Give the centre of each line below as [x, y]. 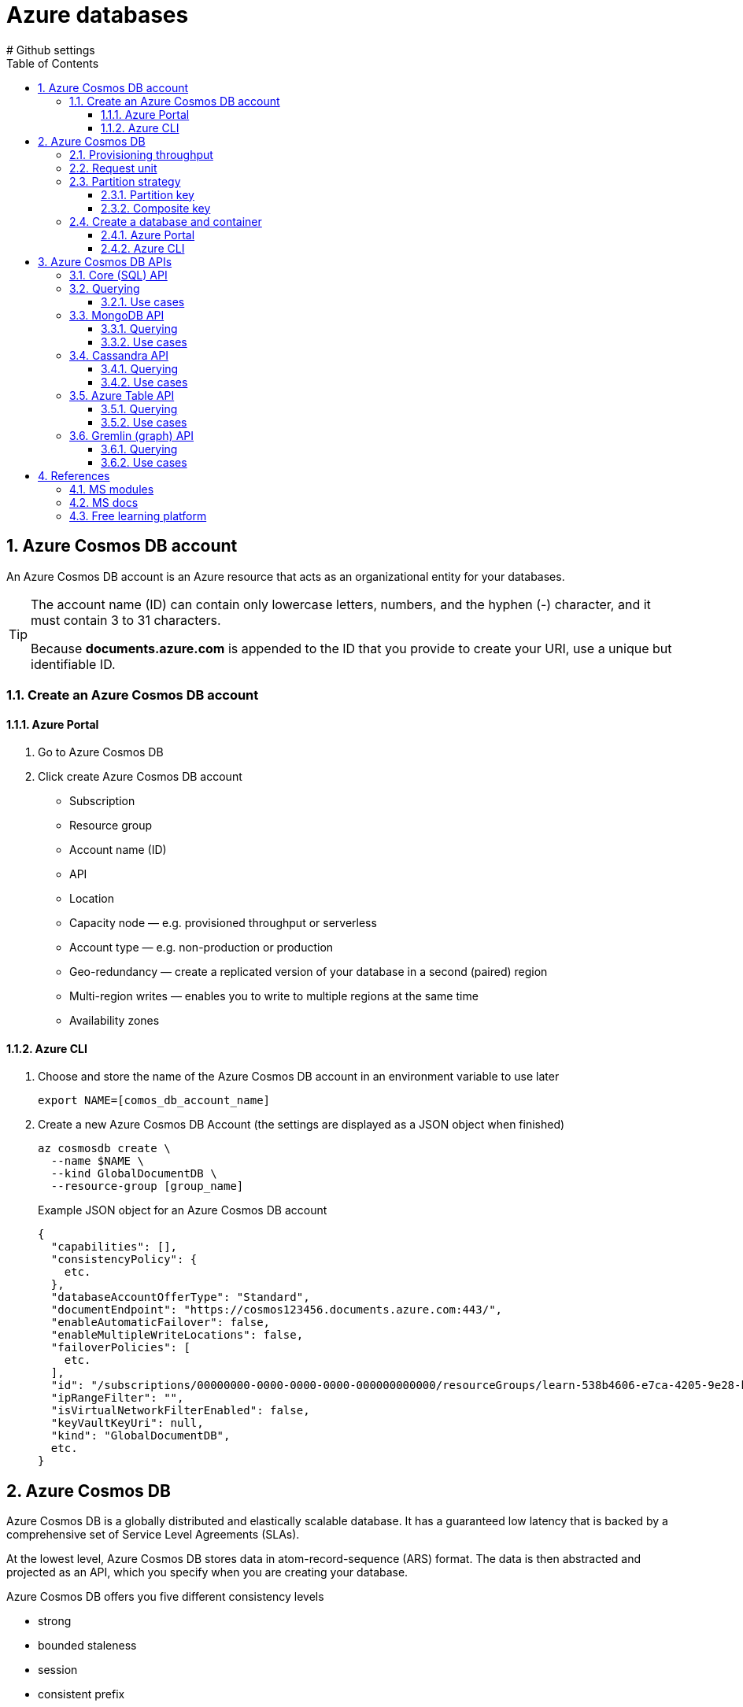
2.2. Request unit [113, 168]
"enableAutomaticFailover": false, [161, 1323]
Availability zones [115, 1021]
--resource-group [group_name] [147, 1186]
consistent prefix [81, 1694]
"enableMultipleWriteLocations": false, [177, 1335]
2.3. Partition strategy [125, 181]
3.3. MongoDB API [117, 315]
